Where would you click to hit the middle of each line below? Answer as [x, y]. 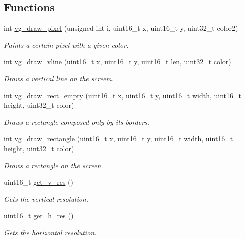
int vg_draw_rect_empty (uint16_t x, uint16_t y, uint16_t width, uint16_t [122, 95]
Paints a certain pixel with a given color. [66, 45]
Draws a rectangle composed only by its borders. [77, 121]
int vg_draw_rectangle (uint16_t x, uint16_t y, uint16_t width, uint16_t [119, 138]
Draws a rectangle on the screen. [54, 165]
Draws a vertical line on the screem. [59, 78]
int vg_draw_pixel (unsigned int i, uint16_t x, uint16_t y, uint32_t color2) [121, 28]
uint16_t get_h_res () [39, 215]
